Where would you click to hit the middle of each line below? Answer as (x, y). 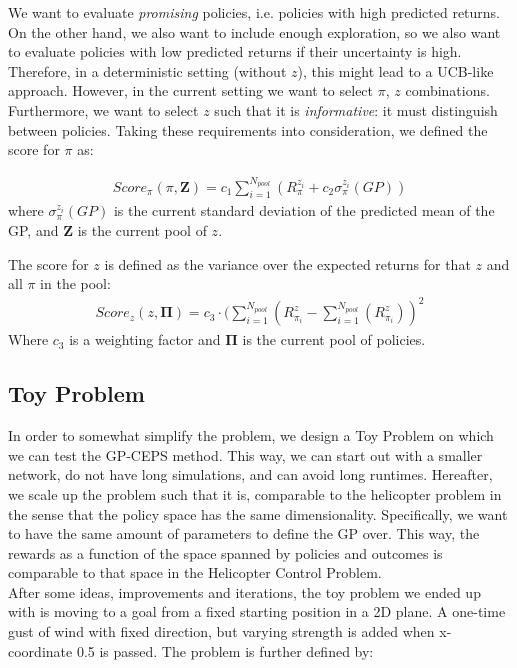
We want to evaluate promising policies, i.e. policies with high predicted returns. (254, 12)
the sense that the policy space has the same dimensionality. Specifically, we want (258, 513)
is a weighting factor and (145, 339)
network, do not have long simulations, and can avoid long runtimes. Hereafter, (250, 474)
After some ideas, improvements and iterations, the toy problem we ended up (244, 591)
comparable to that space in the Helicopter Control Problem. (195, 572)
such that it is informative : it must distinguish (356, 109)
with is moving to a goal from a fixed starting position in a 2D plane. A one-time (257, 611)
